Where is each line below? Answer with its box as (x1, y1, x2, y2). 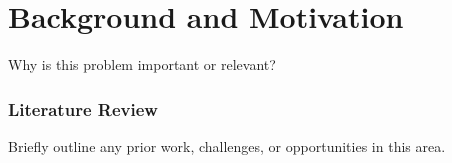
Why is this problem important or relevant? (8, 54, 276, 75)
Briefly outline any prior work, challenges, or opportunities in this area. (8, 135, 446, 156)
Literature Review (8, 96, 158, 121)
